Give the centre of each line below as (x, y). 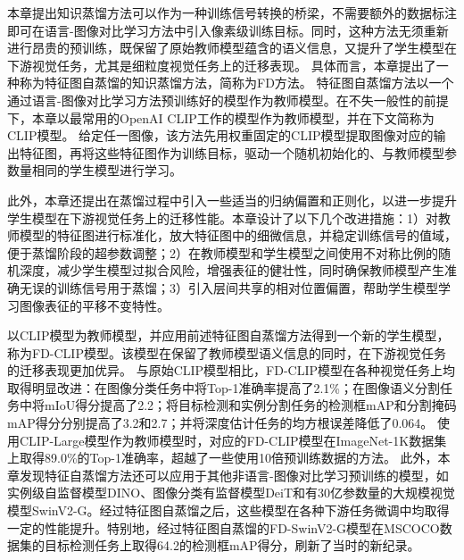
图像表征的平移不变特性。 (94, 305)
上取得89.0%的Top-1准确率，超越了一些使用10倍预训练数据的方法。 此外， (223, 458)
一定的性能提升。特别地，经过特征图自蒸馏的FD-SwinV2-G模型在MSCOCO (224, 527)
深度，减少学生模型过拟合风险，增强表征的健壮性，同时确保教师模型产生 (232, 270)
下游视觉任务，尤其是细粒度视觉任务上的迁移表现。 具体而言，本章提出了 (222, 65)
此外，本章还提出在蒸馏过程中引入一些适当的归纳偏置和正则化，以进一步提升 (232, 200)
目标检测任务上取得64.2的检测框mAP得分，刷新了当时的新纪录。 (232, 545)
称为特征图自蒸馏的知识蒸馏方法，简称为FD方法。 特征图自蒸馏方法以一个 (236, 83)
